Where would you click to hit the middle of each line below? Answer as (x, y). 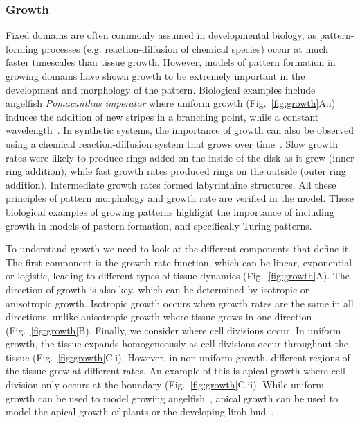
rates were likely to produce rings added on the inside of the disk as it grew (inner (180, 157)
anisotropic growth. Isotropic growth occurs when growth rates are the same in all (180, 303)
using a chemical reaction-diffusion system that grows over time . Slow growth (172, 143)
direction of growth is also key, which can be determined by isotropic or (157, 289)
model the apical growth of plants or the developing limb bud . (140, 412)
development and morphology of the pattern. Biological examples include (161, 89)
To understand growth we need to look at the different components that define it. (179, 249)
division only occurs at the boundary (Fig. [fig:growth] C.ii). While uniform (165, 385)
